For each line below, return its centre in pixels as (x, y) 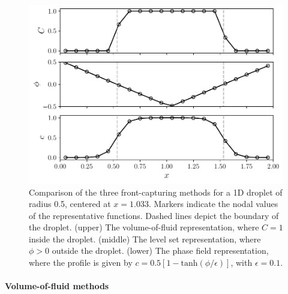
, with (241, 262)
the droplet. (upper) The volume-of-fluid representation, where (144, 227)
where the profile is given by (81, 262)
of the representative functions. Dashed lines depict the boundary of (154, 215)
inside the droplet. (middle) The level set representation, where (145, 238)
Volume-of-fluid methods (57, 286)
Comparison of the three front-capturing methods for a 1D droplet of (156, 192)
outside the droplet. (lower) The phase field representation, (160, 250)
